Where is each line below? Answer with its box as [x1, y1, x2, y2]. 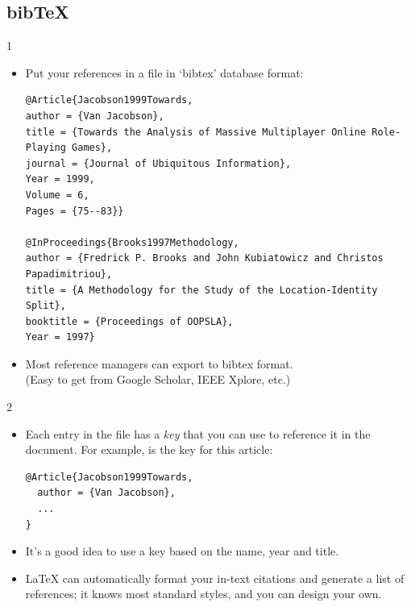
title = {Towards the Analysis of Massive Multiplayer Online [25, 126, 367, 138]
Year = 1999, [25, 173, 95, 185]
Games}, [72, 142, 113, 154]
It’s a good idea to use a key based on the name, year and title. [25, 543, 339, 559]
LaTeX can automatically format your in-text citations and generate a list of [25, 569, 405, 586]
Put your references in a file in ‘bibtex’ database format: [25, 64, 304, 81]
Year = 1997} [25, 331, 95, 343]
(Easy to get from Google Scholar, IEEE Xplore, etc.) [25, 371, 291, 388]
